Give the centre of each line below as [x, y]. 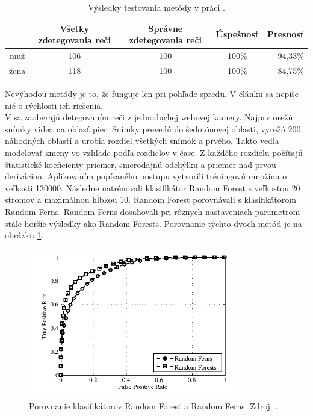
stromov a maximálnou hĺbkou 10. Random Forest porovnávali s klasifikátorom [150, 200]
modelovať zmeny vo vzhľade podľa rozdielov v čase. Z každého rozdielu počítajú [154, 152]
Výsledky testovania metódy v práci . [156, 7]
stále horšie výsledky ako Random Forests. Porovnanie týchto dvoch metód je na [153, 223]
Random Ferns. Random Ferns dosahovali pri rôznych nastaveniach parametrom [153, 211]
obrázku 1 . [24, 235]
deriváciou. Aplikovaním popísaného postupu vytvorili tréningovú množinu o [146, 176]
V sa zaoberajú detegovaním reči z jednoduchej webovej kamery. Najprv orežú [149, 117]
